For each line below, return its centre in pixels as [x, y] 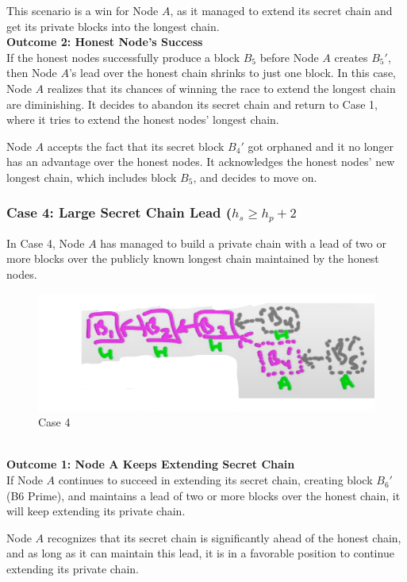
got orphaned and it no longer [321, 146]
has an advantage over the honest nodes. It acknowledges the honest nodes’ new [201, 162]
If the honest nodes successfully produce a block [123, 57]
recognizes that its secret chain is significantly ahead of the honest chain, [224, 537]
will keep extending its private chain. [96, 511]
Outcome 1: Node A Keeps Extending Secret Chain [151, 464]
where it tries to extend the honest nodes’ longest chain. [143, 119]
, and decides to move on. [255, 177]
